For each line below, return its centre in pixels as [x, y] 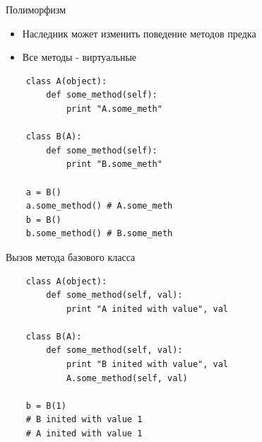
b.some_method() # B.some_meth [99, 234]
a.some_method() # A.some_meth [99, 206]
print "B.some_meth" [114, 164]
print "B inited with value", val [147, 365]
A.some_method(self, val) [127, 378]
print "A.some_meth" [114, 109]
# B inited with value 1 [84, 420]
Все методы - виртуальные [79, 57]
